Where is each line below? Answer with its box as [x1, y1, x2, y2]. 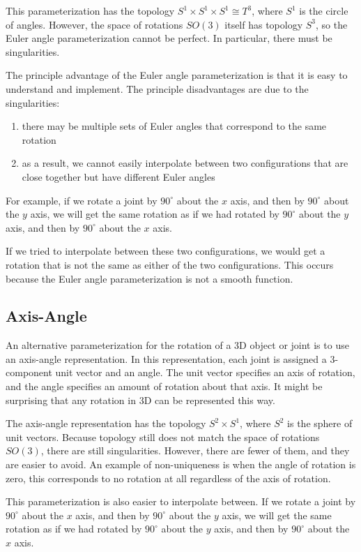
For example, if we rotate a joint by [6, 193, 158, 207]
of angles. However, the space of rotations [6, 17, 183, 31]
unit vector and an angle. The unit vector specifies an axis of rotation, [55, 365, 355, 380]
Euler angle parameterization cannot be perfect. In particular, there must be [6, 31, 332, 45]
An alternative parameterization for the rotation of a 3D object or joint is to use [6, 338, 349, 352]
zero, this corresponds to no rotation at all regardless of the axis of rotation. [6, 470, 331, 485]
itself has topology [224, 17, 303, 31]
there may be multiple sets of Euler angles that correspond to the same [22, 119, 327, 133]
